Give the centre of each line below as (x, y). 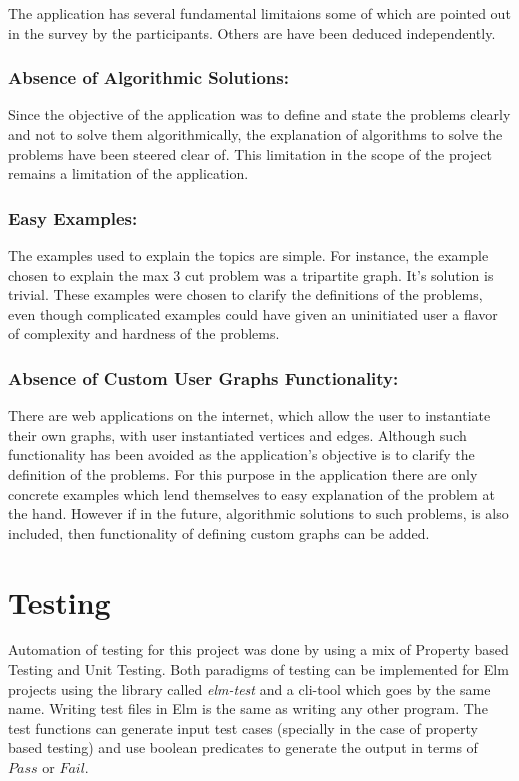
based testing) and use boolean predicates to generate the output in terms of (243, 747)
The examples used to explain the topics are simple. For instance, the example (248, 255)
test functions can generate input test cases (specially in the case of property (243, 727)
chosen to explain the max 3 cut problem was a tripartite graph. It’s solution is (251, 274)
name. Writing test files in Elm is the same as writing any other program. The (248, 708)
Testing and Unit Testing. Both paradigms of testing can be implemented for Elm (258, 669)
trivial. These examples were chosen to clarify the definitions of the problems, (245, 294)
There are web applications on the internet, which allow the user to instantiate (249, 415)
